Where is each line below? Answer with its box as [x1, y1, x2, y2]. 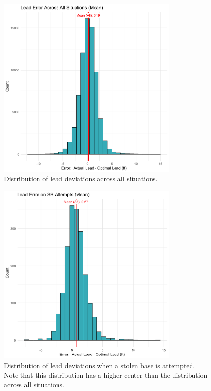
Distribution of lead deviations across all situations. [4, 174, 158, 184]
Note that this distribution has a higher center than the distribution [4, 370, 208, 380]
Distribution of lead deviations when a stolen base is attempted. [4, 360, 195, 370]
